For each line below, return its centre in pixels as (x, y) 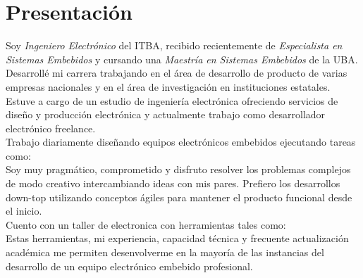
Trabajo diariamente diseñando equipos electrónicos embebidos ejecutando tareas (181, 142)
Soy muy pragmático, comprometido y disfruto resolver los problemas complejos (178, 169)
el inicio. (24, 211)
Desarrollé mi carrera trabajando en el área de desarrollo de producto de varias (177, 73)
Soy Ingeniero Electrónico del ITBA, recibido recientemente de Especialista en (174, 45)
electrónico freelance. (51, 128)
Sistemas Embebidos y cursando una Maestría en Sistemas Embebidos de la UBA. (182, 59)
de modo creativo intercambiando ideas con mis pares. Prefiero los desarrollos (173, 183)
